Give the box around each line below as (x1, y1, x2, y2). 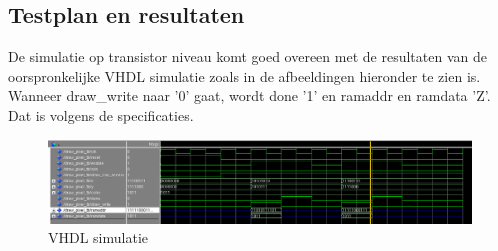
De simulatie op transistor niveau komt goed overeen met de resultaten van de (8, 46, 487, 67)
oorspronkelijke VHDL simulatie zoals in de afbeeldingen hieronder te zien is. (8, 65, 481, 86)
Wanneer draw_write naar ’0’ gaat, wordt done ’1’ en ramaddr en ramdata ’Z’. (8, 85, 491, 106)
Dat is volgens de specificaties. (8, 104, 194, 125)
